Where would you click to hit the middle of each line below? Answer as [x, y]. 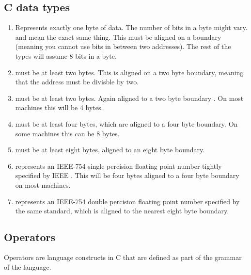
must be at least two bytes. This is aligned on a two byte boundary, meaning [129, 72]
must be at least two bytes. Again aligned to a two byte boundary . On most [129, 98]
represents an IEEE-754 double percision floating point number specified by [127, 201]
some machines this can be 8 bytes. [67, 133]
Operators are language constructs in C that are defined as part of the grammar [123, 257]
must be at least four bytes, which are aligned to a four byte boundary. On [126, 123]
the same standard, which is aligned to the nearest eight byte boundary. [122, 211]
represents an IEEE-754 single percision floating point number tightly [118, 166]
